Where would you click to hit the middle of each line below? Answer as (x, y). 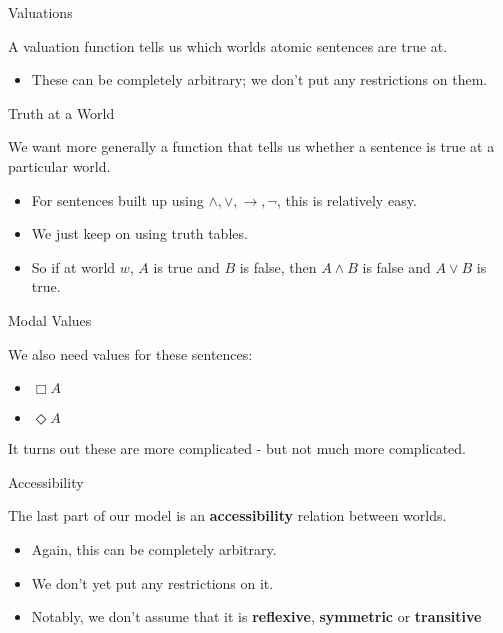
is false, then (278, 266)
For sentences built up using (117, 199)
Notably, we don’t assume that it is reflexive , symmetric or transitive (256, 616)
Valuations (40, 12)
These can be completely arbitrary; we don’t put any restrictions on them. (259, 79)
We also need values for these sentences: (130, 353)
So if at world (73, 266)
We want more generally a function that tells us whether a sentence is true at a (251, 146)
